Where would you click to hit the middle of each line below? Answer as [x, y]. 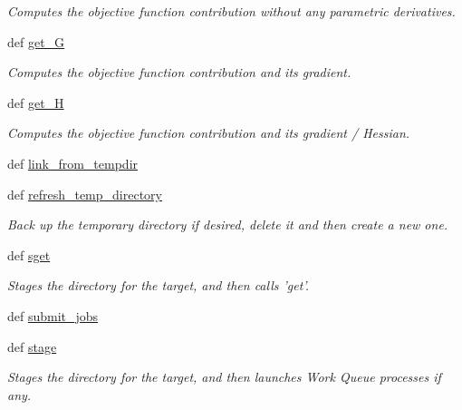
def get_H [36, 102]
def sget [29, 254]
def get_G [36, 41]
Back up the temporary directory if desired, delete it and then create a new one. [228, 225]
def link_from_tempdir [73, 163]
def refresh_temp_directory [85, 194]
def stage [32, 346]
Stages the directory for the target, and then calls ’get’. [159, 285]
